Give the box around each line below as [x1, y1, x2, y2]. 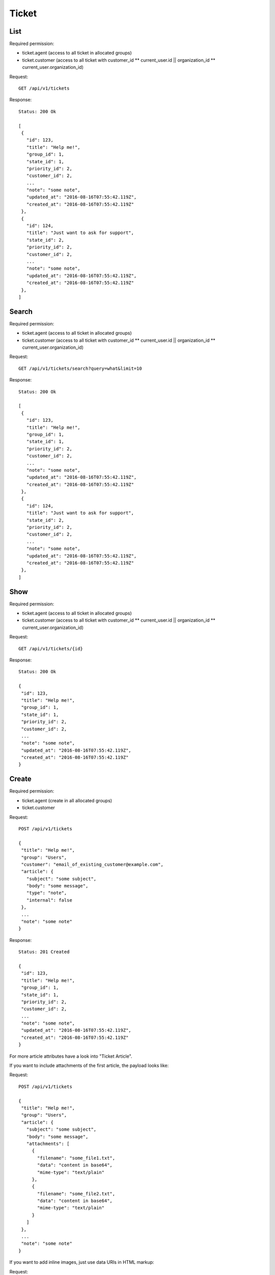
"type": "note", [26, 890, 67, 896]
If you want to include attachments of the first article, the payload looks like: [9, 1062, 169, 1068]
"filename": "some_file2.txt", [37, 1191, 116, 1196]
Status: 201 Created [18, 949, 70, 955]
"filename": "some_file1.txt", [37, 1155, 116, 1161]
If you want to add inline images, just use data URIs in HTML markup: [9, 1259, 154, 1265]
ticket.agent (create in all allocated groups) [22, 797, 112, 803]
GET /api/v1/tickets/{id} [18, 646, 84, 651]
